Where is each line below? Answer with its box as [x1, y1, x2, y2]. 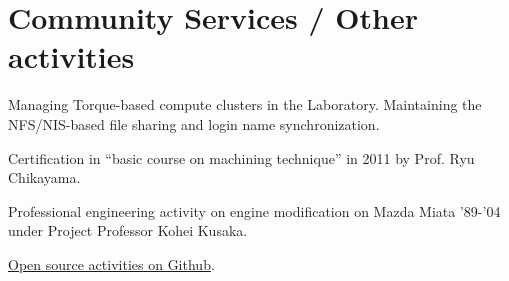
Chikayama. [8, 167, 81, 188]
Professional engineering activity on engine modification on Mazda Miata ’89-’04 [8, 200, 501, 221]
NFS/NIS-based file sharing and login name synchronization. [8, 113, 380, 134]
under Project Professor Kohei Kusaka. [8, 220, 248, 241]
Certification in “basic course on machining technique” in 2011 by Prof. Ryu [8, 147, 475, 168]
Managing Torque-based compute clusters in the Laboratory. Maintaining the [8, 94, 482, 115]
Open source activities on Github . [8, 253, 215, 274]
